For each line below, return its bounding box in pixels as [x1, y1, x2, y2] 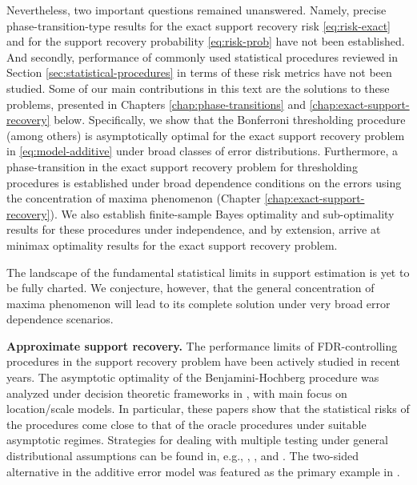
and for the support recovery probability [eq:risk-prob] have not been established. [6, 33, 405, 50]
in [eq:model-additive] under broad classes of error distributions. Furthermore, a [6, 142, 399, 159]
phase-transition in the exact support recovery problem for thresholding [6, 158, 358, 174]
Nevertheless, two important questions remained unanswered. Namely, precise [6, 2, 387, 18]
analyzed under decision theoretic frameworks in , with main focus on [6, 384, 347, 401]
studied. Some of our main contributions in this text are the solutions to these [6, 79, 390, 96]
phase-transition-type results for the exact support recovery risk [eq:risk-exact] [6, 17, 391, 34]
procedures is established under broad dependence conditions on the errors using [6, 174, 402, 190]
